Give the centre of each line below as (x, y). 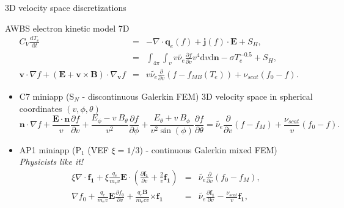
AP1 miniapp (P (50, 149)
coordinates (41, 108)
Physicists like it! (51, 161)
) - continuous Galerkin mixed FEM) (208, 149)
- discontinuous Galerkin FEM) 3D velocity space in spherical (197, 96)
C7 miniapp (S (47, 96)
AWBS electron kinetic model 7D (67, 28)
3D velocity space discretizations (66, 7)
